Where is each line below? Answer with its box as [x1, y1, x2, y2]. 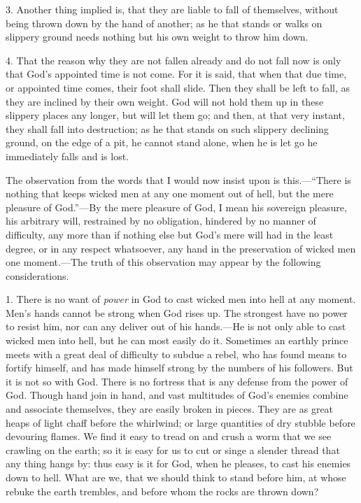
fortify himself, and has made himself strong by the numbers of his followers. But [6, 360, 353, 375]
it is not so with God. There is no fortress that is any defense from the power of [6, 374, 348, 388]
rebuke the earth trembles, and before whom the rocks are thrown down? [6, 483, 319, 498]
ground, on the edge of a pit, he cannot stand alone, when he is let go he [6, 135, 318, 150]
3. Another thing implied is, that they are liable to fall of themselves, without [6, 2, 339, 16]
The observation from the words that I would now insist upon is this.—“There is [6, 172, 351, 187]
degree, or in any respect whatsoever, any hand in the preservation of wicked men [6, 241, 356, 255]
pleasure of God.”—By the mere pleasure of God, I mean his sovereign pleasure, [6, 199, 347, 214]
